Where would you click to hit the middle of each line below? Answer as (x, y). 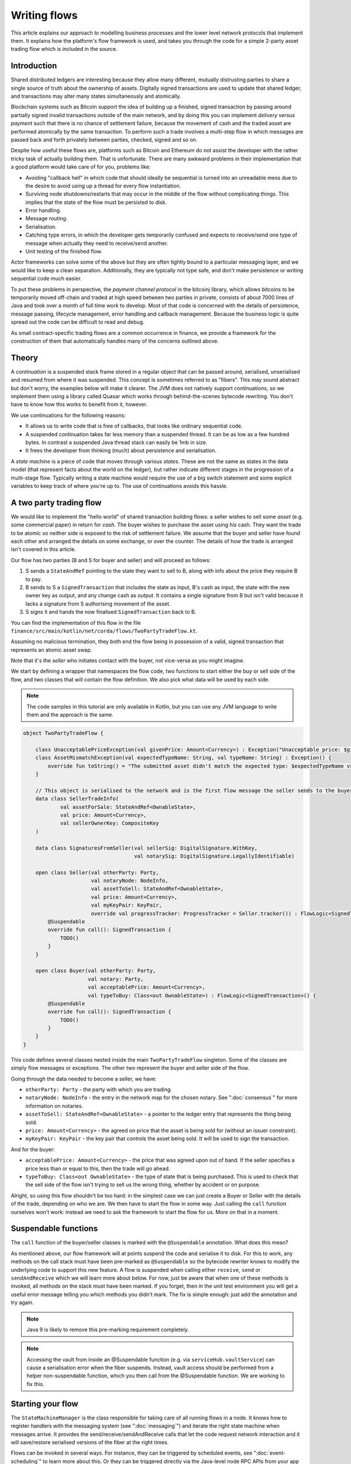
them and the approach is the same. (70, 715)
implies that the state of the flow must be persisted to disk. (96, 202)
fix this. (35, 1384)
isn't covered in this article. (43, 549)
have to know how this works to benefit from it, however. (79, 405)
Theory (25, 358)
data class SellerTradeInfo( (77, 799)
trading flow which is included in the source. (64, 49)
